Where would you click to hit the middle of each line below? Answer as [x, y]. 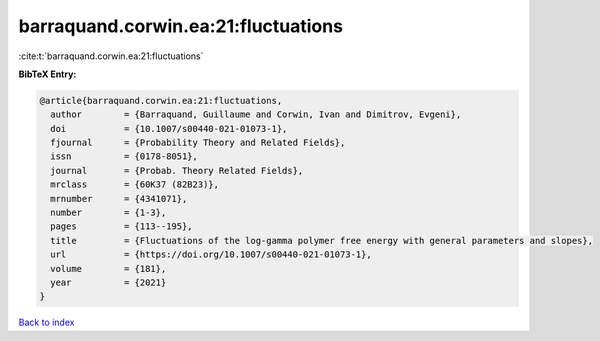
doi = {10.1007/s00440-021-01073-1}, [169, 128]
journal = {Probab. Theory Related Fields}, [177, 170]
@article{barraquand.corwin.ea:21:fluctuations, [161, 100]
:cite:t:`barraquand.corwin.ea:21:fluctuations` [111, 56]
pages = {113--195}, [122, 226]
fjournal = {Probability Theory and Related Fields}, [198, 143]
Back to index [46, 322]
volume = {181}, [108, 268]
